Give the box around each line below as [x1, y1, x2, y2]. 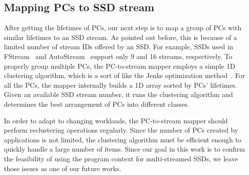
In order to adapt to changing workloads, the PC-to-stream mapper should [4, 115, 228, 125]
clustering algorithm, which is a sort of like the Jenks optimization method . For [4, 70, 245, 80]
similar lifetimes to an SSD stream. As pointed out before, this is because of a [4, 32, 237, 42]
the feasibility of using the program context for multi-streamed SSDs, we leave [4, 153, 238, 163]
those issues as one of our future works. [4, 163, 122, 173]
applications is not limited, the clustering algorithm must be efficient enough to [4, 134, 242, 144]
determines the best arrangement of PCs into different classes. [4, 98, 189, 109]
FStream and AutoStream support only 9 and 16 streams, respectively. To [4, 51, 232, 61]
